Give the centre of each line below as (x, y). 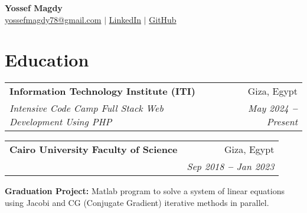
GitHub (163, 19)
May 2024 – (273, 108)
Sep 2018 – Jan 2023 (231, 167)
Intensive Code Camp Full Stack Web (86, 108)
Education (47, 60)
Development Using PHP (61, 122)
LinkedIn (125, 19)
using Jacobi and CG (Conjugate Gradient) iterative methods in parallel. (137, 202)
